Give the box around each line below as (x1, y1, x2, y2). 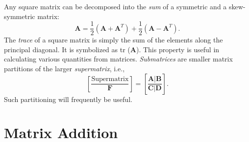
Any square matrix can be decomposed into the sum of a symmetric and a (4, 1, 227, 11)
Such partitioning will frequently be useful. (4, 94, 132, 104)
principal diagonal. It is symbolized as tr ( (4, 44, 130, 54)
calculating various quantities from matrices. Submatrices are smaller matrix (4, 54, 233, 64)
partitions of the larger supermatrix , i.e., (4, 63, 125, 74)
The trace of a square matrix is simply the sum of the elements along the (4, 35, 223, 45)
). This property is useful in (136, 44, 220, 54)
